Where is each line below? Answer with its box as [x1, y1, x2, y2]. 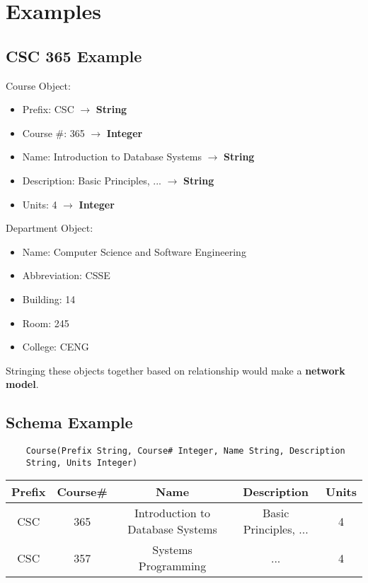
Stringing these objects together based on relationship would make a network [6, 363, 345, 377]
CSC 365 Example [6, 45, 142, 66]
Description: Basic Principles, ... [22, 172, 161, 187]
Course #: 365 [22, 125, 85, 140]
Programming [138, 558, 207, 575]
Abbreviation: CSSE [22, 268, 110, 283]
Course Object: [6, 78, 71, 93]
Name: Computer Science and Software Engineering [22, 244, 246, 259]
